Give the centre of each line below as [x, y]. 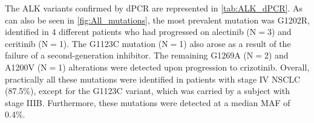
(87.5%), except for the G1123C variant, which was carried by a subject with [147, 91]
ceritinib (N [27, 43]
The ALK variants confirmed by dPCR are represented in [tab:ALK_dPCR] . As [154, 8]
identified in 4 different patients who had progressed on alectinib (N [131, 32]
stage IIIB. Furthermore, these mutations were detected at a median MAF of [148, 102]
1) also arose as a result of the [235, 43]
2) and [276, 55]
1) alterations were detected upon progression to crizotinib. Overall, [184, 67]
